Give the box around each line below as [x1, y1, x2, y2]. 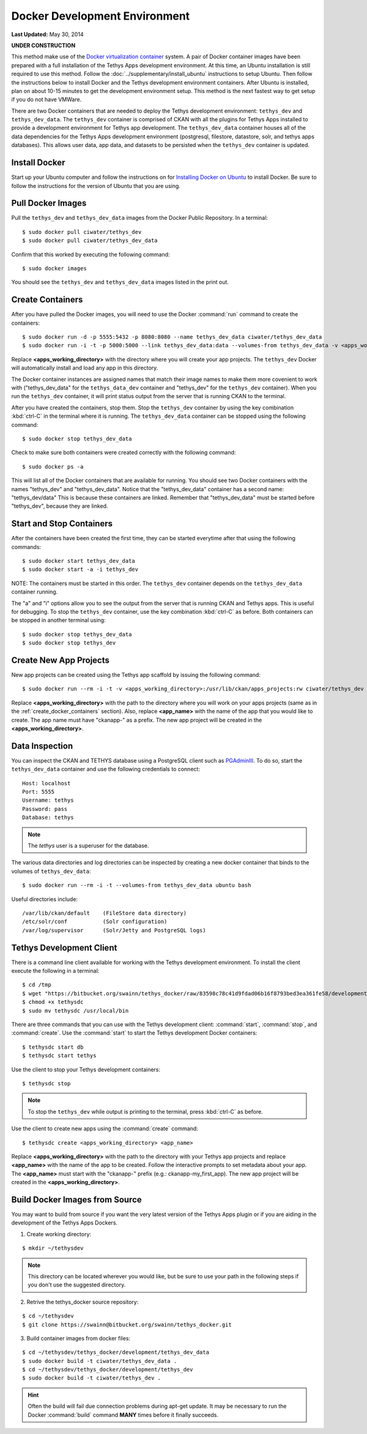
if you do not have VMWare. [11, 96, 82, 104]
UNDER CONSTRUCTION [11, 42, 76, 49]
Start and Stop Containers [11, 518, 113, 529]
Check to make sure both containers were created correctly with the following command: [11, 449, 236, 456]
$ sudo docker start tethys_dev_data [22, 557, 136, 565]
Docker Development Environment [11, 9, 190, 23]
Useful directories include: [11, 895, 78, 903]
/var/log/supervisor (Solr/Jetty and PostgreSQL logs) [22, 927, 206, 934]
